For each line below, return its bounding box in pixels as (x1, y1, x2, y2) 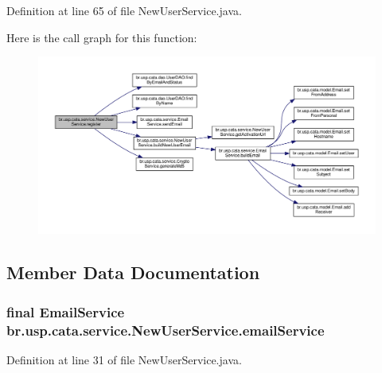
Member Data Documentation (6, 260, 260, 285)
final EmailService (6, 301, 125, 321)
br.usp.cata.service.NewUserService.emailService (6, 320, 325, 340)
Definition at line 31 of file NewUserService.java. (6, 351, 242, 367)
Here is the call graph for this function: (6, 29, 197, 45)
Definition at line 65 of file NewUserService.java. (6, 2, 242, 18)
